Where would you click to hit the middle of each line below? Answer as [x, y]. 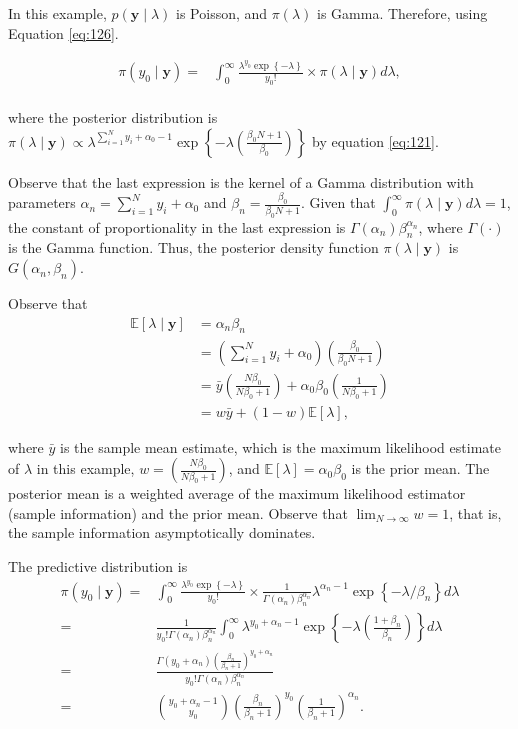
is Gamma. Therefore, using [402, 13]
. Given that [338, 202]
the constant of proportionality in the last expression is [177, 226]
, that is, [475, 512]
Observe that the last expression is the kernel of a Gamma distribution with [241, 181]
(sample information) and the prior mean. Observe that [178, 512]
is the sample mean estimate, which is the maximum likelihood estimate [280, 446]
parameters [42, 202]
